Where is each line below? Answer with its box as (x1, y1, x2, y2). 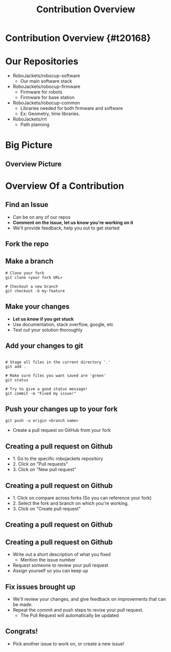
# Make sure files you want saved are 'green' (5, 373, 106, 378)
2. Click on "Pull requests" (12, 461, 68, 467)
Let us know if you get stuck (12, 316, 74, 322)
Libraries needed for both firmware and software (20, 105, 124, 111)
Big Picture (5, 139, 53, 151)
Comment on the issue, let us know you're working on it (12, 219, 134, 225)
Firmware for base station (20, 95, 75, 101)
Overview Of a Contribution (5, 180, 124, 192)
